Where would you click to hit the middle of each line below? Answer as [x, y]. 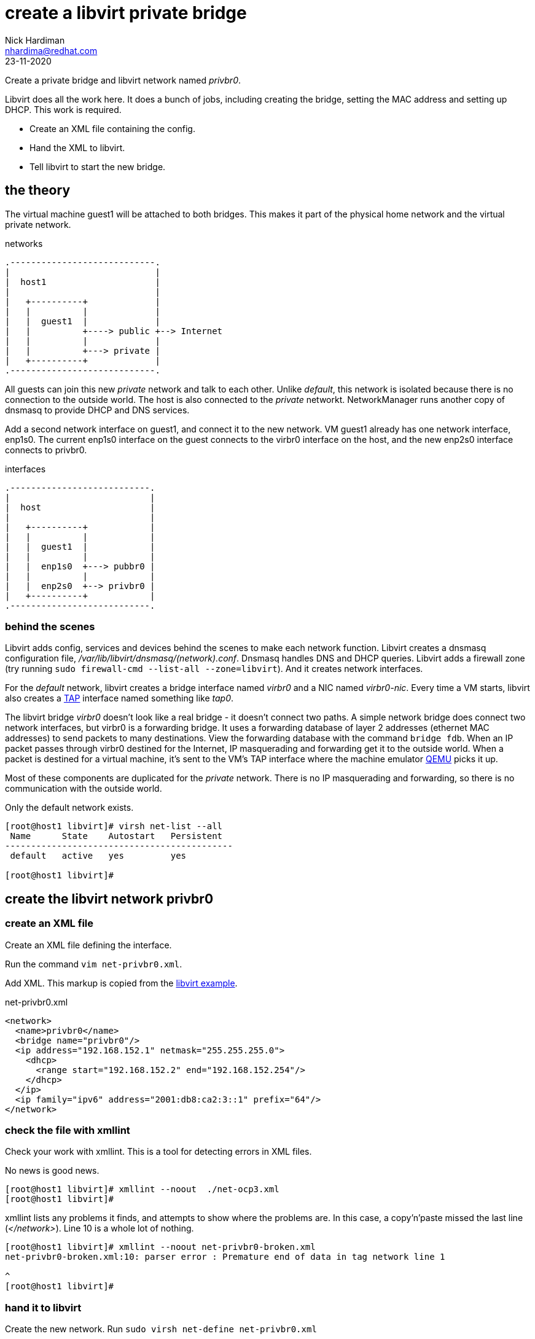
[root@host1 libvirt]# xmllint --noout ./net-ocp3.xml [142, 1189]
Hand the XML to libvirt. [77, 147]
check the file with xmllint [68, 1130]
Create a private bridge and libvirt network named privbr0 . [123, 80]
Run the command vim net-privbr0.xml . [94, 964]
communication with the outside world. [84, 789]
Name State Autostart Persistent [116, 836]
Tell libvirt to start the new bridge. [98, 166]
